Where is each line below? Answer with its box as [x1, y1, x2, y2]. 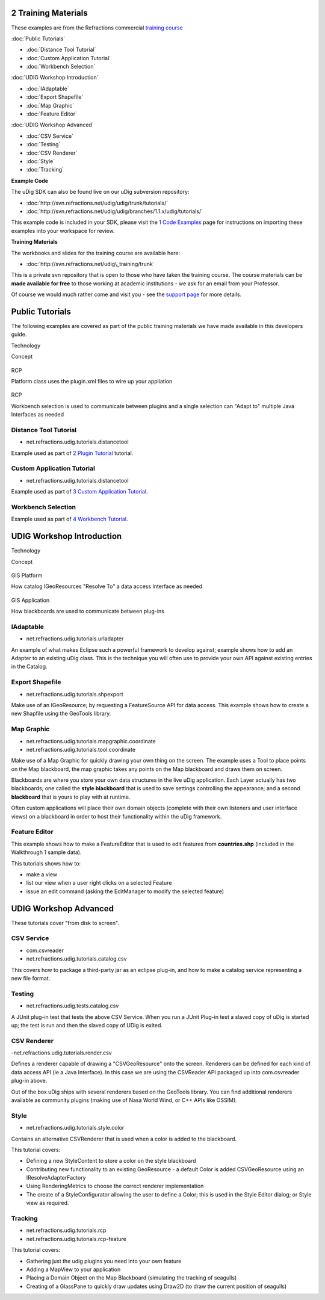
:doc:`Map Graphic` [26, 102, 75, 109]
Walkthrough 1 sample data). [11, 849, 82, 856]
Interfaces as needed [11, 411, 64, 418]
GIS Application [11, 596, 50, 604]
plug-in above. [11, 1077, 48, 1085]
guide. [11, 331, 27, 338]
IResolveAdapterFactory [26, 1174, 86, 1181]
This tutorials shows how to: [11, 859, 81, 867]
